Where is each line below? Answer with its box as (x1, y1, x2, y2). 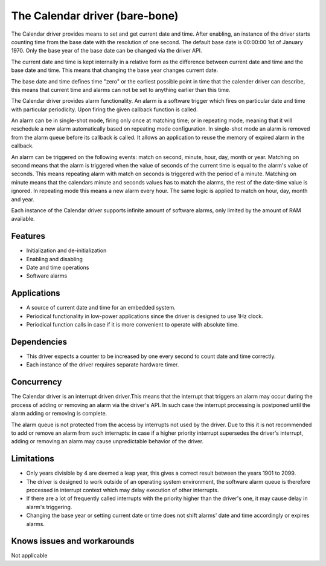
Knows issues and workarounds (11, 536, 135, 547)
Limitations (11, 454, 54, 464)
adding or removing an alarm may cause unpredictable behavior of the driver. (11, 438, 204, 445)
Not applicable (11, 552, 48, 559)
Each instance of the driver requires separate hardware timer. (26, 361, 179, 368)
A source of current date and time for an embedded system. (26, 304, 176, 311)
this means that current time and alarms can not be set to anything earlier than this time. (11, 86, 231, 93)
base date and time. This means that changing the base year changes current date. (11, 67, 219, 74)
